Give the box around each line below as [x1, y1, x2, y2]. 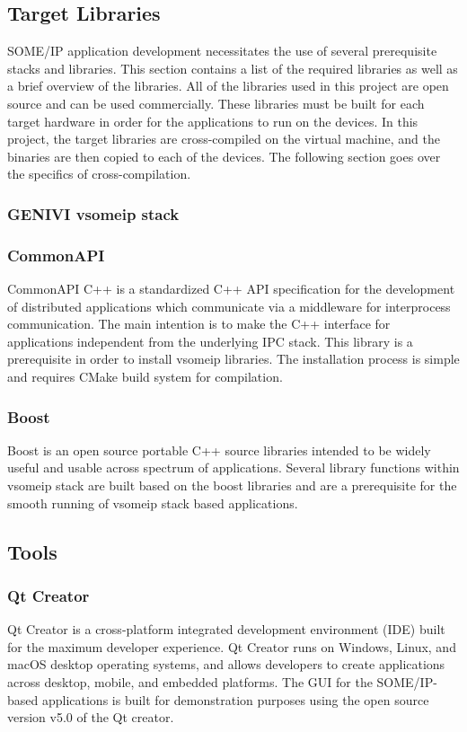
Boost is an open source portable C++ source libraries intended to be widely [7, 440, 431, 459]
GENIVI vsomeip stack [7, 202, 180, 225]
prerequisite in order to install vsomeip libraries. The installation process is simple [7, 349, 460, 368]
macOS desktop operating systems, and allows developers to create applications [7, 655, 445, 674]
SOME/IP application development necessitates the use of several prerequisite [7, 41, 437, 60]
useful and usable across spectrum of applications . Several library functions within [7, 458, 460, 477]
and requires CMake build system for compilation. [7, 366, 283, 385]
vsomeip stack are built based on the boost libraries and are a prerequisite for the [7, 475, 457, 494]
